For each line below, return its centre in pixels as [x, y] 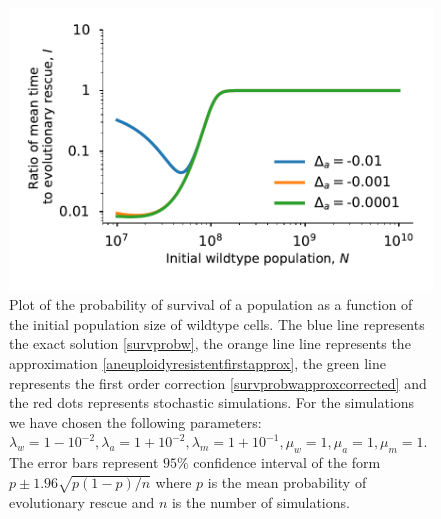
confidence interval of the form [287, 462]
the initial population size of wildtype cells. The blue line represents [217, 323]
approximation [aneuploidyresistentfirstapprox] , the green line [197, 363]
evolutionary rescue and [82, 501]
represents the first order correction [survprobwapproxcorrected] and [218, 382]
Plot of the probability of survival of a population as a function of [211, 304]
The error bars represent [84, 462]
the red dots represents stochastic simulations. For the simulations [212, 402]
